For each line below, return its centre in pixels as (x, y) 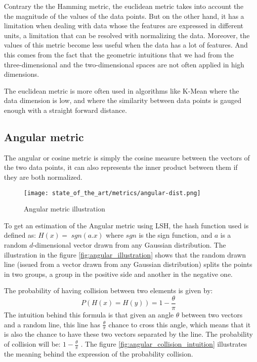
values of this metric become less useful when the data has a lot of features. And (126, 45)
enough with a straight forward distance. (65, 110)
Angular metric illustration (64, 209)
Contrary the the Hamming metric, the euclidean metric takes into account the (124, 6)
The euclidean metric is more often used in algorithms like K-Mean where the (122, 90)
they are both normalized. (43, 177)
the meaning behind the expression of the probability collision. (99, 353)
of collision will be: (32, 344)
